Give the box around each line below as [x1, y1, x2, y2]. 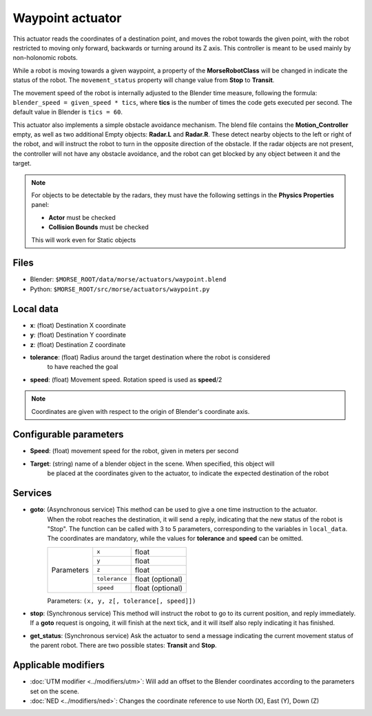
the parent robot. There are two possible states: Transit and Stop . [30, 642, 217, 650]
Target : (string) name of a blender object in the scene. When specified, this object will [30, 459, 275, 468]
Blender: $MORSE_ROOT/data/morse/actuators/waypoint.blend [30, 275, 227, 284]
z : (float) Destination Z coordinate [30, 340, 126, 348]
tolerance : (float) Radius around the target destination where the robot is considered [30, 352, 271, 361]
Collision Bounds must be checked [48, 223, 149, 231]
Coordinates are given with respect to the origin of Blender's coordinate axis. [31, 407, 250, 415]
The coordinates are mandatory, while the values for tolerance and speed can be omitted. [47, 535, 303, 543]
